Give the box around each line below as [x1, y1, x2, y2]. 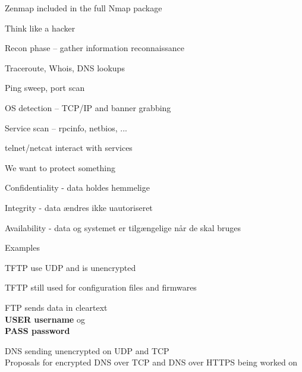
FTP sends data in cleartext [5, 301, 108, 313]
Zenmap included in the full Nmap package [5, 2, 162, 14]
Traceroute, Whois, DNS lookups [5, 61, 125, 74]
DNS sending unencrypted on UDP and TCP [5, 344, 169, 357]
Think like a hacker [5, 21, 75, 34]
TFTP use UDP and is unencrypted [5, 261, 136, 273]
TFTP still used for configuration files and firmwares [5, 281, 197, 294]
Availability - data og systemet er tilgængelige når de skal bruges [5, 221, 241, 234]
